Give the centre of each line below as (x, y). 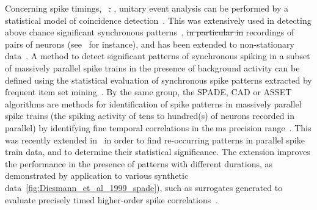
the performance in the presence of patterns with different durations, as (139, 163)
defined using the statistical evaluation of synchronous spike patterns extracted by (158, 80)
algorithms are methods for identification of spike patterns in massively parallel (153, 103)
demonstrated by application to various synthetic (97, 176)
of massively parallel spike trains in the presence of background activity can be (152, 67)
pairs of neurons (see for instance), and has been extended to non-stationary (150, 44)
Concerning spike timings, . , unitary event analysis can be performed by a (147, 8)
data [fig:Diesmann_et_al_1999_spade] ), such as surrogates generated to (144, 187)
